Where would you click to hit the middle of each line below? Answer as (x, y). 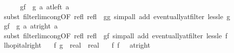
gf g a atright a (31, 26)
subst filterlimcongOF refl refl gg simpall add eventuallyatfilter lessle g (117, 16)
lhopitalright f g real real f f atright (77, 45)
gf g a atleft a (45, 6)
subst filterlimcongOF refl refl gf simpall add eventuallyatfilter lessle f (116, 35)
